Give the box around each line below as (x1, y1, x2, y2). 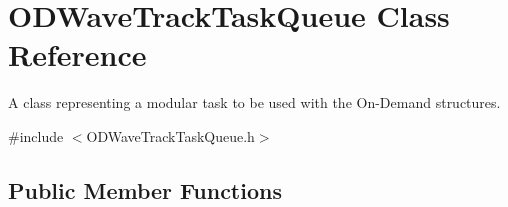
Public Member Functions (8, 174, 282, 205)
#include (8, 125, 64, 146)
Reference (8, 34, 147, 75)
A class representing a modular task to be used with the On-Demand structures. (8, 92, 501, 113)
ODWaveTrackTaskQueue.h (86, 125, 255, 146)
